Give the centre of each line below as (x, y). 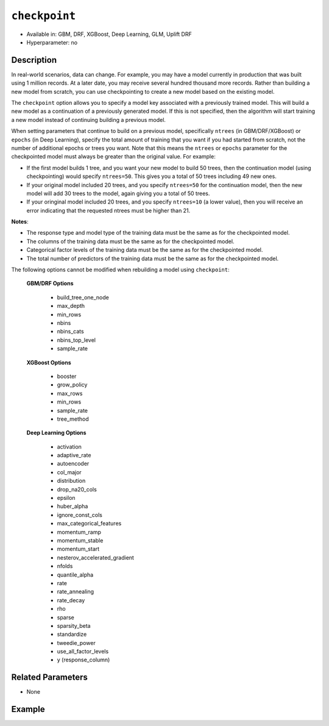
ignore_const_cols (80, 514)
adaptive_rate (74, 455)
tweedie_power (76, 642)
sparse (65, 617)
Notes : (20, 222)
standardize (72, 635)
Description (34, 60)
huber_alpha (73, 507)
